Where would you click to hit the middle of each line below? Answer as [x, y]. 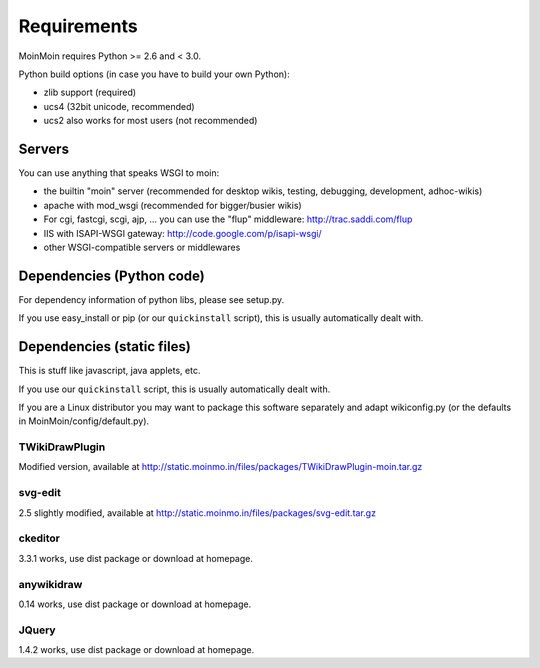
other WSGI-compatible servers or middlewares [142, 247]
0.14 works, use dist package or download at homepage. [135, 604]
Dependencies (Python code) [111, 275]
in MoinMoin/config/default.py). [84, 421]
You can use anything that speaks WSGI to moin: [119, 173]
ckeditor [39, 538]
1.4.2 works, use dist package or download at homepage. [136, 650]
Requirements [78, 26]
